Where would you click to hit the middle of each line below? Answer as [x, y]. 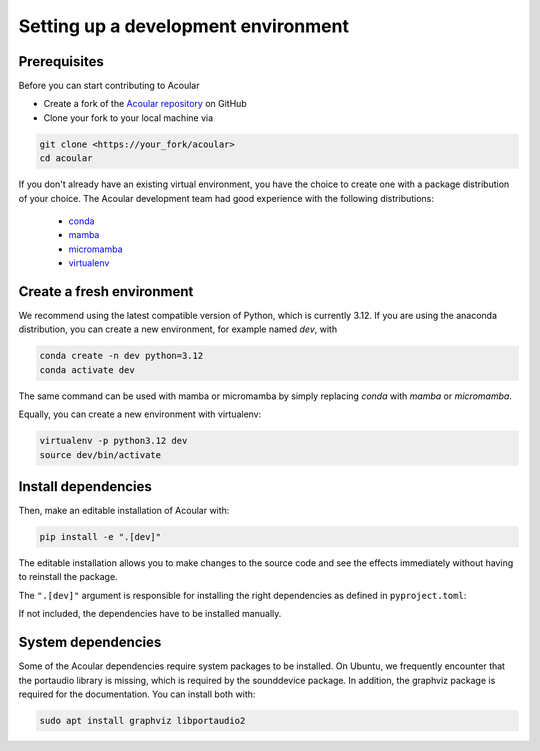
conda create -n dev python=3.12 [121, 356]
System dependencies [90, 642]
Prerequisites [61, 61]
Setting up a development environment [184, 26]
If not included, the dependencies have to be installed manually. [150, 614]
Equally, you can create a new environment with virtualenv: [140, 414]
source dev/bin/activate [100, 454]
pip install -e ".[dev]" [100, 537]
